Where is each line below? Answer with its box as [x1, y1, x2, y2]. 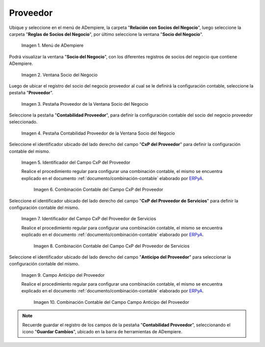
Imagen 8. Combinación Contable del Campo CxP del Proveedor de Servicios [33, 243, 190, 249]
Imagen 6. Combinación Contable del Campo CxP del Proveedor [33, 187, 163, 193]
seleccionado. [9, 119, 38, 125]
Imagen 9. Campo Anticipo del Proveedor [21, 272, 105, 278]
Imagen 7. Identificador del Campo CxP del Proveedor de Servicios [21, 216, 157, 222]
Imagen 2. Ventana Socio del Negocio [21, 72, 98, 78]
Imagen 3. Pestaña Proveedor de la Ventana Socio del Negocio [21, 101, 148, 107]
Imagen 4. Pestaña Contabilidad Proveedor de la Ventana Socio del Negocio [21, 130, 175, 136]
